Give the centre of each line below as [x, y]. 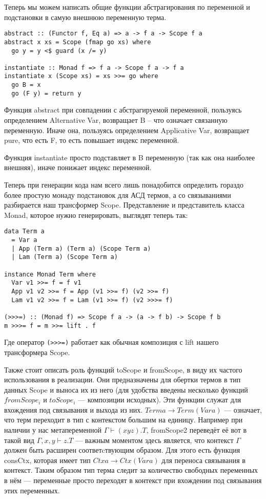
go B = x [26, 85]
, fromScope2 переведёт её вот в [197, 430]
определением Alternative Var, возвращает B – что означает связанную [116, 120]
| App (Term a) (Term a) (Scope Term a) [81, 248]
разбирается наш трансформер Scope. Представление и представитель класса [124, 205]
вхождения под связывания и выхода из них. [74, 409]
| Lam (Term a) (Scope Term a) [65, 257]
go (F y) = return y [46, 93]
